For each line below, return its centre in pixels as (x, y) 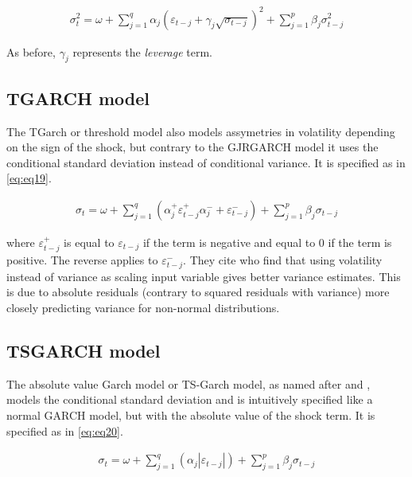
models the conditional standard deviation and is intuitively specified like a (190, 399)
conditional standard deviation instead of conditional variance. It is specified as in (206, 162)
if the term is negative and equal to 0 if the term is (267, 242)
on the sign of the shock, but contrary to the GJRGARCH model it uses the (192, 147)
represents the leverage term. (142, 51)
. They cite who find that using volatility (283, 260)
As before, (31, 51)
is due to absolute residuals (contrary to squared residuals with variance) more (198, 292)
